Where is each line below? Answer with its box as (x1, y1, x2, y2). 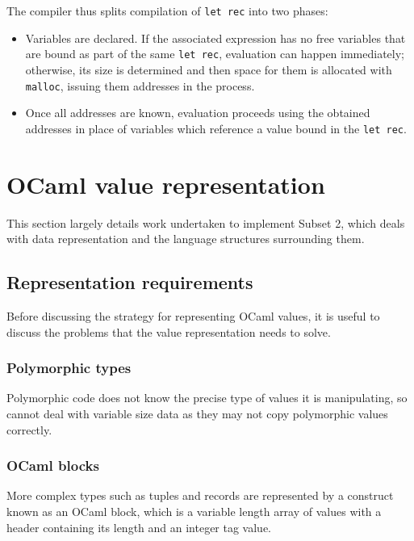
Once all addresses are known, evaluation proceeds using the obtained (25, 104, 370, 121)
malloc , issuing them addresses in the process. (25, 77, 255, 94)
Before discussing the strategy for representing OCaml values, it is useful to (6, 307, 380, 324)
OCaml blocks (6, 455, 99, 476)
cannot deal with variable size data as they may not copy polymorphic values (6, 405, 388, 421)
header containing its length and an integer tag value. (6, 518, 272, 535)
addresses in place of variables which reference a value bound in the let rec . (25, 120, 407, 136)
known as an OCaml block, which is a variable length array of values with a (6, 502, 382, 519)
